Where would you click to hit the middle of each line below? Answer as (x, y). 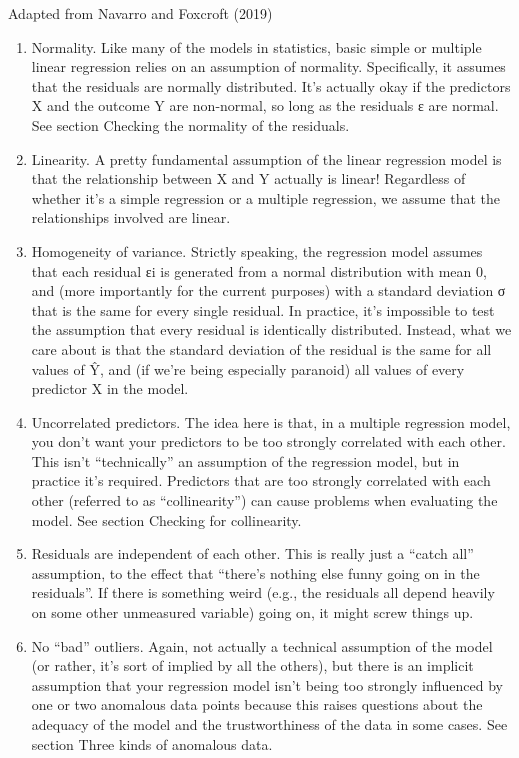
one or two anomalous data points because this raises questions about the (257, 704)
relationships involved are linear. (131, 217)
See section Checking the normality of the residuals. (190, 124)
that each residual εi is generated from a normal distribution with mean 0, (259, 270)
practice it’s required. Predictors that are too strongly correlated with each (261, 480)
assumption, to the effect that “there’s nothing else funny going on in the (255, 572)
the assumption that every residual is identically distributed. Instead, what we (271, 329)
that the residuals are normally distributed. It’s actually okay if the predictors (271, 85)
